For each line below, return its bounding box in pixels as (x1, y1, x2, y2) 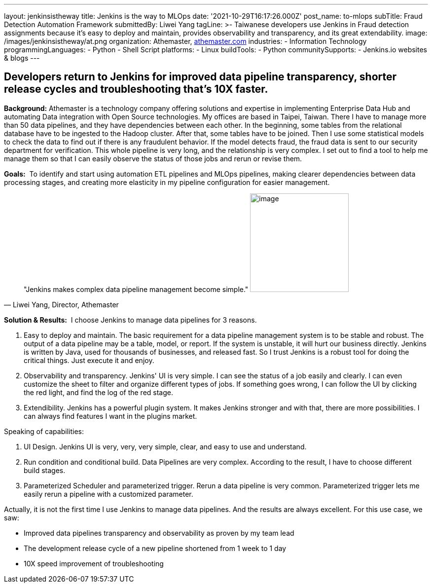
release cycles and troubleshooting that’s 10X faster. (4, 83, 268, 96)
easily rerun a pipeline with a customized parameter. (24, 489, 193, 498)
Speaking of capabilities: (4, 427, 84, 436)
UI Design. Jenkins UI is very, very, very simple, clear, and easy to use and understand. (24, 442, 307, 451)
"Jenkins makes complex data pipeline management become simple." (24, 285, 249, 293)
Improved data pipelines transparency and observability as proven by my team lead (24, 528, 294, 537)
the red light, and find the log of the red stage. (24, 388, 173, 397)
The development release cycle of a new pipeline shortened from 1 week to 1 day (24, 544, 287, 552)
